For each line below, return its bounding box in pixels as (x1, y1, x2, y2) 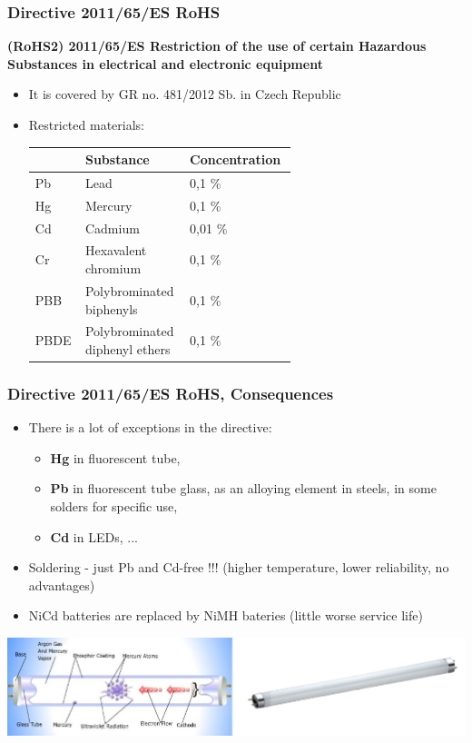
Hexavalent (84, 241, 147, 260)
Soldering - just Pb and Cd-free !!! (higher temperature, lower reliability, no (28, 558, 449, 577)
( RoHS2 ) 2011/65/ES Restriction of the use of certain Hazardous (7, 36, 427, 55)
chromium (84, 259, 142, 278)
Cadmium (84, 218, 140, 237)
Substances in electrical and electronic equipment (7, 54, 323, 73)
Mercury (84, 195, 133, 214)
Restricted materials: (28, 115, 144, 134)
